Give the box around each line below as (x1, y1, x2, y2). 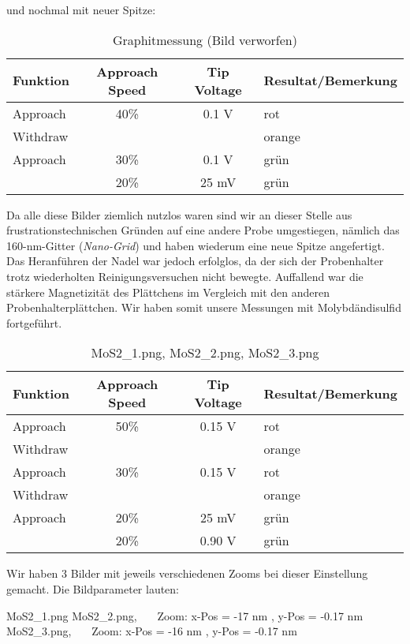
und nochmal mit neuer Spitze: (6, 2, 156, 17)
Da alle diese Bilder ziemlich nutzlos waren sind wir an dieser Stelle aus (6, 206, 352, 223)
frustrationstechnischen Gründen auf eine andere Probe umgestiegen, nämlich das (6, 222, 400, 238)
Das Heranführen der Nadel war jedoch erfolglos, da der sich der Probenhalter (6, 253, 384, 269)
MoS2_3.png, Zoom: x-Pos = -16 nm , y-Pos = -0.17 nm (6, 623, 297, 639)
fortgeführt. (6, 314, 62, 331)
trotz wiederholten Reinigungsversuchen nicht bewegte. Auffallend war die (6, 268, 363, 284)
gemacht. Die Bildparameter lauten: (6, 580, 180, 597)
